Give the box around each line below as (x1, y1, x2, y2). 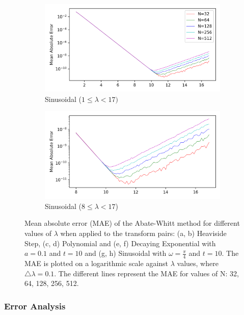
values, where (177, 257, 219, 268)
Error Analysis (4, 299, 66, 312)
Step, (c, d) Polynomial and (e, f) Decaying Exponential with (24, 238, 216, 248)
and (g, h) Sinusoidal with (85, 248, 167, 258)
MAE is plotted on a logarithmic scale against (24, 257, 169, 268)
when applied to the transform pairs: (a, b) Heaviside (60, 227, 227, 238)
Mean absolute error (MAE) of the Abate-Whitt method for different (24, 218, 240, 228)
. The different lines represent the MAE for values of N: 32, (54, 268, 239, 278)
